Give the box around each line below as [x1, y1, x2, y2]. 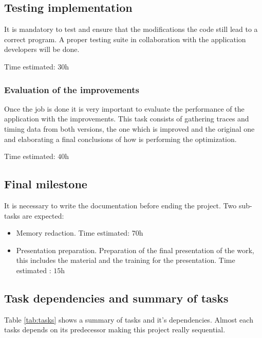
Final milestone [4, 176, 87, 192]
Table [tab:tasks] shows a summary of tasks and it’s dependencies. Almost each [4, 314, 253, 325]
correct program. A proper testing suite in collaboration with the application [4, 33, 246, 44]
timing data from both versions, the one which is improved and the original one [4, 123, 255, 134]
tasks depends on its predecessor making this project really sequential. [4, 324, 226, 335]
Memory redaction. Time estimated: [16, 227, 130, 238]
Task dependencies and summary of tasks [4, 290, 229, 306]
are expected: [22, 210, 64, 221]
